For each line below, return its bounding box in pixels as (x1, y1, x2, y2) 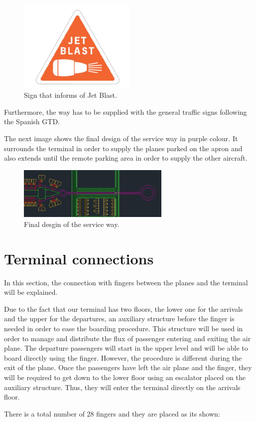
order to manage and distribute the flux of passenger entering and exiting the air (4, 333, 251, 343)
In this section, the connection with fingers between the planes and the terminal (4, 277, 248, 287)
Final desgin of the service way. (24, 218, 120, 229)
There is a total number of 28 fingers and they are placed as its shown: (4, 408, 220, 419)
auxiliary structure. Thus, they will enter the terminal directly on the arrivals (4, 382, 241, 392)
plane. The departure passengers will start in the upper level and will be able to (4, 343, 248, 353)
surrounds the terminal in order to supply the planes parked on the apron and (4, 143, 243, 153)
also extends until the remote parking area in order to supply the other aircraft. (4, 153, 248, 163)
